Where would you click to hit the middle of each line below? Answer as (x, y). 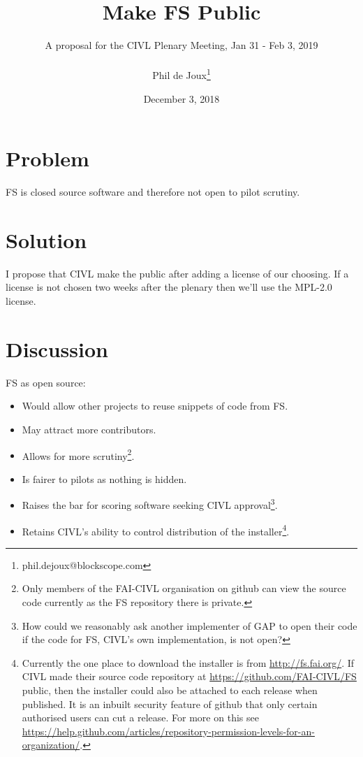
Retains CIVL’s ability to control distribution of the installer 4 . (156, 530)
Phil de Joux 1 (181, 74)
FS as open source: (46, 382)
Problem (47, 158)
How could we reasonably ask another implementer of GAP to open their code (190, 625)
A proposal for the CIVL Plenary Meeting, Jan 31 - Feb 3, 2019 (181, 45)
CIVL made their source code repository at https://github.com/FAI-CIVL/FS (189, 676)
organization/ (51, 745)
